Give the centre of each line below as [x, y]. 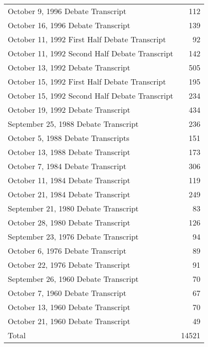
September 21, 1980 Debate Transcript [73, 208]
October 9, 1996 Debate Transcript [67, 11]
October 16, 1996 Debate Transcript [69, 25]
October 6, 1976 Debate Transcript [67, 251]
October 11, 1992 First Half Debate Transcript [87, 39]
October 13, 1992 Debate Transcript [69, 67]
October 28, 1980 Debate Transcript [69, 222]
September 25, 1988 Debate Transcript [73, 124]
